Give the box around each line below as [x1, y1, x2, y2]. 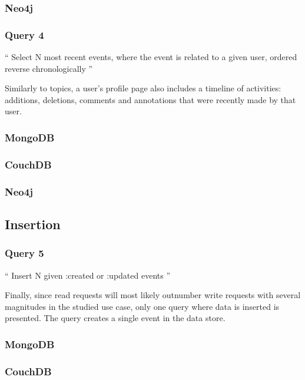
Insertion [5, 214, 61, 233]
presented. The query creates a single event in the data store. [5, 312, 226, 324]
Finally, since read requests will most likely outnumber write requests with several [5, 289, 301, 301]
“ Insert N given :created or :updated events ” [5, 269, 171, 281]
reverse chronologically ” [5, 62, 93, 74]
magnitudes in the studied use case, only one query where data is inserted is [5, 300, 280, 312]
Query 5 [5, 246, 44, 260]
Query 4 [5, 27, 44, 42]
